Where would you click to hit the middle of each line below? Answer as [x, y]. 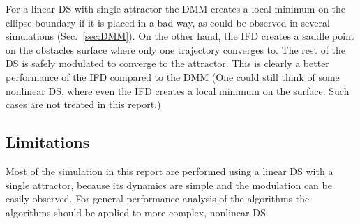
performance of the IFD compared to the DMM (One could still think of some [173, 76]
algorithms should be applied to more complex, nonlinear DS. [137, 212]
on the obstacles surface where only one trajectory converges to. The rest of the [176, 49]
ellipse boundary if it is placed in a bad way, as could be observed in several [168, 22]
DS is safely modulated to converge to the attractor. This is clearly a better [167, 63]
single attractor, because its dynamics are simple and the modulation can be [169, 185]
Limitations [48, 142]
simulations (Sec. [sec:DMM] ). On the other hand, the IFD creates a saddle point [180, 36]
